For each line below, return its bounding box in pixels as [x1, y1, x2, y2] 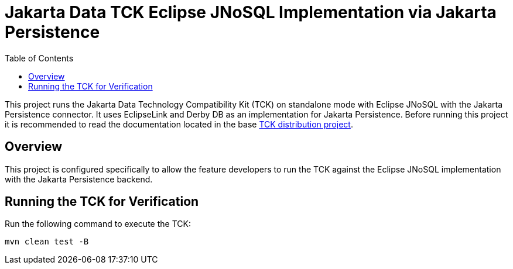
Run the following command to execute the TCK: [5, 219, 191, 229]
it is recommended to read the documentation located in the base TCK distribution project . [5, 119, 353, 129]
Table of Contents [5, 53, 74, 63]
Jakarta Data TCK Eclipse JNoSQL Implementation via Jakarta [5, 2, 497, 22]
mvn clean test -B [5, 237, 89, 247]
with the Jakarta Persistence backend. [5, 174, 153, 184]
